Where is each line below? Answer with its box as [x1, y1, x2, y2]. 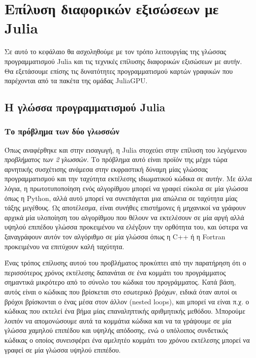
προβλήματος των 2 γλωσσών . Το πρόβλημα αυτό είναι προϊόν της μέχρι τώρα [4, 154, 227, 164]
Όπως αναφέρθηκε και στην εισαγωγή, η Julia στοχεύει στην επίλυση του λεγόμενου [4, 144, 247, 155]
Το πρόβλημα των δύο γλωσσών [4, 125, 120, 137]
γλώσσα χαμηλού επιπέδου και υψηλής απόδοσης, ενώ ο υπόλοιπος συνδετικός [4, 325, 228, 335]
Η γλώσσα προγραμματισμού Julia [4, 99, 165, 115]
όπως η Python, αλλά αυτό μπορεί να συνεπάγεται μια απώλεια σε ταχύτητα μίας [4, 193, 238, 203]
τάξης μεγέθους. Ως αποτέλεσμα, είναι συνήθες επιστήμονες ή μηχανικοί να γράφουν [4, 202, 246, 213]
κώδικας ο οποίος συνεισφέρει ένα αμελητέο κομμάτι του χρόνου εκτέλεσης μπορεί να [4, 334, 250, 345]
